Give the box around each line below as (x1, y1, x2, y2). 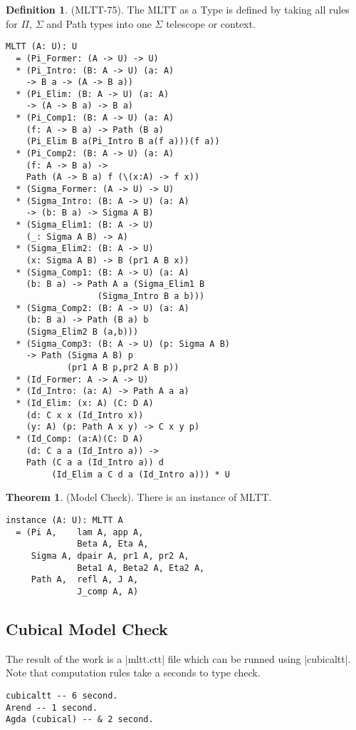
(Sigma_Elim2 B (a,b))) (26, 326, 139, 337)
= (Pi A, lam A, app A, (16, 527, 144, 537)
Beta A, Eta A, (77, 539, 149, 549)
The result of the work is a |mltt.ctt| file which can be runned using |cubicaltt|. (6, 651, 351, 666)
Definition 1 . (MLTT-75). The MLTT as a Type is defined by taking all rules (6, 2, 350, 16)
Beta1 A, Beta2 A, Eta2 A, (77, 562, 205, 573)
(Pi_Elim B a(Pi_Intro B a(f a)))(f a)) (26, 136, 220, 147)
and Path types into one (46, 16, 152, 31)
